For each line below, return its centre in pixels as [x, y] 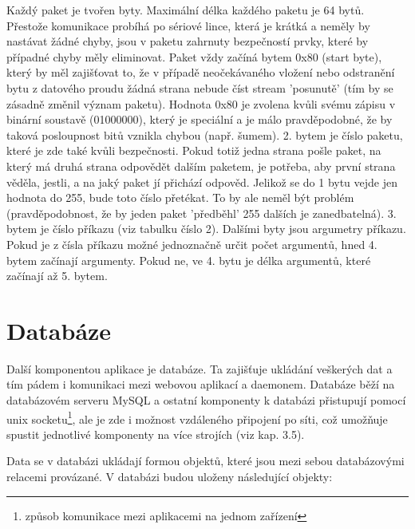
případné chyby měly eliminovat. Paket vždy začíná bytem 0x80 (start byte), [194, 56]
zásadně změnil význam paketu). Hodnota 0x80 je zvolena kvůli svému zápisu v [201, 103]
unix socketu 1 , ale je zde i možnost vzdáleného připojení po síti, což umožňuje [197, 417]
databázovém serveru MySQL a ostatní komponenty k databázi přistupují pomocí [206, 400]
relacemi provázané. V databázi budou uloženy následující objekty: [170, 477]
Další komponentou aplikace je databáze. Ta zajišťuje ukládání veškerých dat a [200, 368]
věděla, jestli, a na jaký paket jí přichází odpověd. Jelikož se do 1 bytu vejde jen [202, 182]
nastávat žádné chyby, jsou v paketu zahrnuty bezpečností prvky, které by [188, 41]
